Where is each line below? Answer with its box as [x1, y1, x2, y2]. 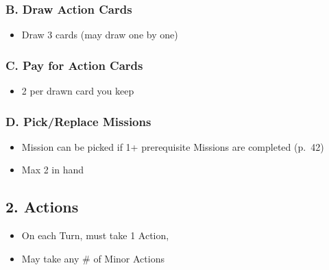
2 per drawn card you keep [21, 84, 134, 98]
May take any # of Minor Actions [21, 251, 164, 265]
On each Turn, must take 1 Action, [21, 228, 169, 243]
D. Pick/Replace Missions [5, 112, 151, 130]
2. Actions [5, 196, 79, 217]
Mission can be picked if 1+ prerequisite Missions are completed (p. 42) [21, 139, 324, 154]
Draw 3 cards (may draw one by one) [21, 27, 178, 42]
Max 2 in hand [21, 162, 84, 177]
